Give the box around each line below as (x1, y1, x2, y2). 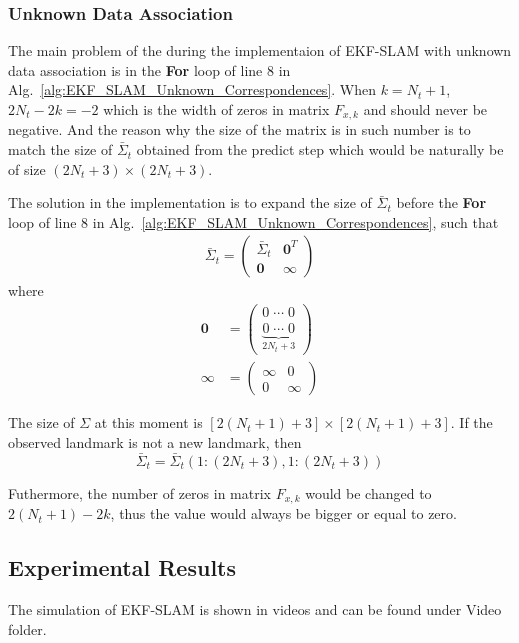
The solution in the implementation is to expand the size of (8, 192, 372, 213)
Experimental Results (8, 552, 236, 583)
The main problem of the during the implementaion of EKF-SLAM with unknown (8, 40, 512, 61)
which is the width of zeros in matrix (103, 99, 330, 119)
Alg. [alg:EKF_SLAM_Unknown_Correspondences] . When (8, 79, 377, 100)
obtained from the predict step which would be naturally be (136, 139, 504, 160)
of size (8, 158, 46, 179)
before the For (396, 192, 487, 213)
